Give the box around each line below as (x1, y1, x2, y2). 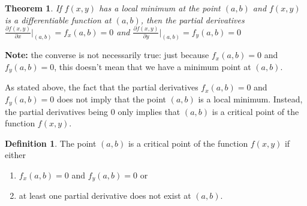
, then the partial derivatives (140, 13, 245, 26)
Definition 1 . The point (5, 137, 97, 149)
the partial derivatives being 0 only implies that (5, 105, 180, 117)
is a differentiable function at (5, 13, 112, 26)
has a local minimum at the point (99, 2, 221, 14)
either (5, 149, 26, 161)
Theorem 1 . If (5, 2, 62, 14)
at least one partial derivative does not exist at (19, 189, 191, 202)
